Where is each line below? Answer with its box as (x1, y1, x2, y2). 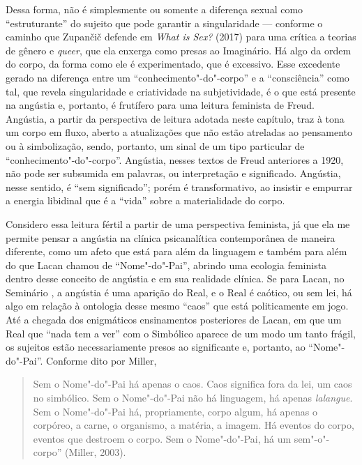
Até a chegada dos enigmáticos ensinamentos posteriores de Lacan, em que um (6, 312, 342, 327)
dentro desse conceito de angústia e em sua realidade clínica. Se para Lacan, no (6, 271, 345, 286)
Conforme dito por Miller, (45, 353, 157, 367)
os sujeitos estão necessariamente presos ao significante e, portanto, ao (6, 340, 306, 354)
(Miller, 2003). (64, 445, 126, 459)
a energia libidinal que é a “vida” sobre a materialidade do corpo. (6, 193, 285, 208)
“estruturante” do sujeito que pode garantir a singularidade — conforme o (6, 15, 323, 30)
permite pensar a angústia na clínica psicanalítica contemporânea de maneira (6, 230, 335, 245)
